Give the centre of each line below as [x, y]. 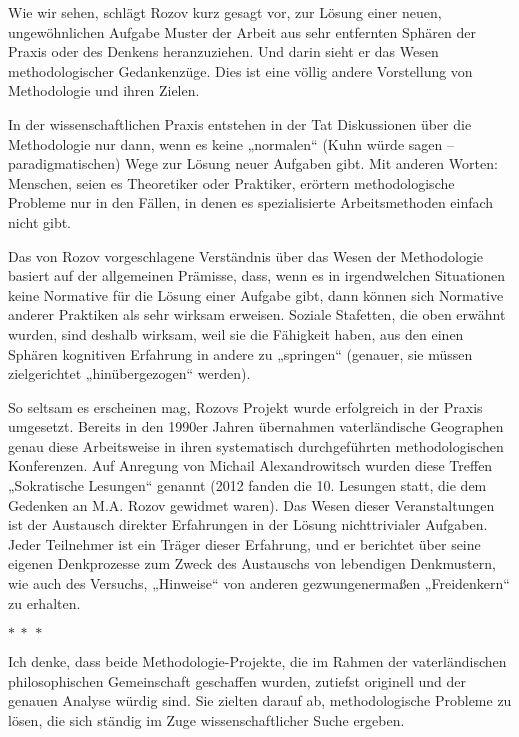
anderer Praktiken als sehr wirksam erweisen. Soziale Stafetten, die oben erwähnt [257, 314]
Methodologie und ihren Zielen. [104, 90]
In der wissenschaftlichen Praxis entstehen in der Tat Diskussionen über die [240, 123]
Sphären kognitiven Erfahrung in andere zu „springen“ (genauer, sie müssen [240, 353]
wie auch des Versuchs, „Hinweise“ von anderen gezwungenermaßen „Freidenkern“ [259, 583]
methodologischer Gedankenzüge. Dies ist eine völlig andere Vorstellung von [240, 70]
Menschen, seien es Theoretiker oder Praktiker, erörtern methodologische [231, 182]
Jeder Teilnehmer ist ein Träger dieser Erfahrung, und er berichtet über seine [244, 543]
